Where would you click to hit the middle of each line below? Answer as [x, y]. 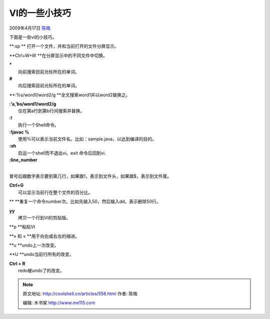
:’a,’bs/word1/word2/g [33, 104]
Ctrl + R [17, 263]
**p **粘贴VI [22, 227]
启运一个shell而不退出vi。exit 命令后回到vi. [62, 153]
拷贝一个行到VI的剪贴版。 [44, 217]
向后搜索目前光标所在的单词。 [49, 85]
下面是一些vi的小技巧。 [33, 37]
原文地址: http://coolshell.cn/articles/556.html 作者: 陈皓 [80, 294]
